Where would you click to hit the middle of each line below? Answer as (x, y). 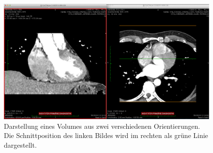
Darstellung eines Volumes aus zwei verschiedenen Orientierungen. (102, 126)
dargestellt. (20, 145)
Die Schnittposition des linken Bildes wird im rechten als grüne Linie (106, 135)
